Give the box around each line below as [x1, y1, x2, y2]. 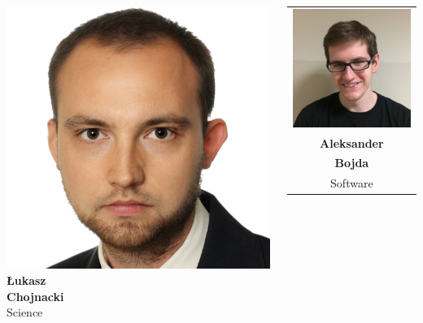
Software [330, 174, 373, 192]
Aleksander [320, 134, 384, 151]
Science [7, 304, 43, 321]
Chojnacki [7, 287, 64, 304]
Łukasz [7, 271, 46, 288]
